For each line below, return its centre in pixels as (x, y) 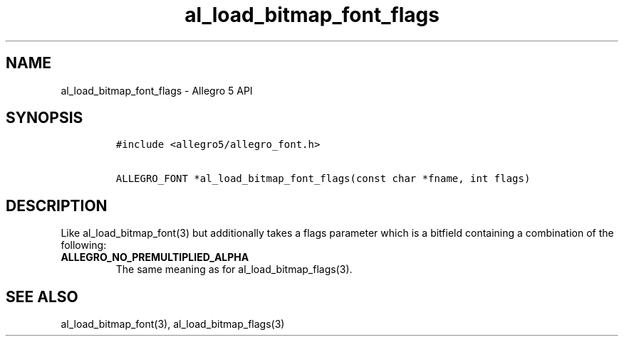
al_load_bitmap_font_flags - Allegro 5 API (157, 90)
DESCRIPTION (57, 205)
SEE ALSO (42, 296)
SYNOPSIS (45, 118)
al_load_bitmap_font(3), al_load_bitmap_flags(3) (173, 324)
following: (84, 245)
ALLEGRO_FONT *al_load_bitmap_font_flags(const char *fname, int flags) (323, 179)
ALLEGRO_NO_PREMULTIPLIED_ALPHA (155, 257)
